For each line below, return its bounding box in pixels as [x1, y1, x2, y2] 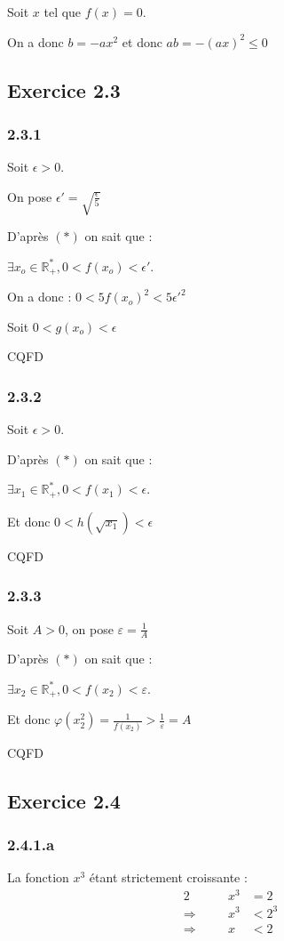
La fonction [7, 868, 69, 887]
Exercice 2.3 [7, 76, 121, 103]
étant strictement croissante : [89, 868, 248, 887]
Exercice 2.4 [7, 786, 121, 814]
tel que [43, 3, 82, 20]
